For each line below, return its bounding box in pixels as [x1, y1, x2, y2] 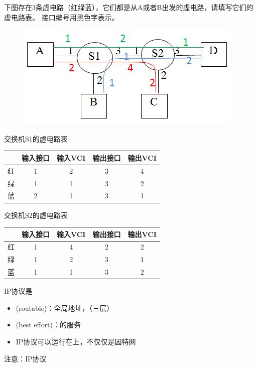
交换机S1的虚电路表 [4, 133, 68, 144]
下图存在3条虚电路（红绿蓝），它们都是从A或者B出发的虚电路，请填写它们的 [4, 2, 253, 12]
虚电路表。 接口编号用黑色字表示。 [4, 12, 119, 22]
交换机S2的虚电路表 [4, 209, 68, 220]
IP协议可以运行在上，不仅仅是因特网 [16, 336, 136, 346]
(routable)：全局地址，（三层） [16, 302, 114, 313]
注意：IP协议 [4, 353, 47, 363]
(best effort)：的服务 [16, 319, 81, 330]
